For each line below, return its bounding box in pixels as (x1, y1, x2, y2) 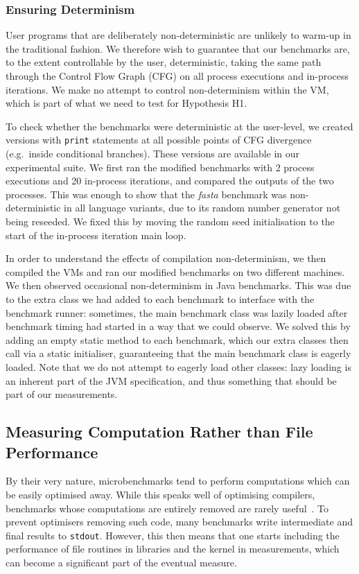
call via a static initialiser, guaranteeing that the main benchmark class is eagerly (6, 346, 351, 360)
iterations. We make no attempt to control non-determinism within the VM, (6, 82, 329, 96)
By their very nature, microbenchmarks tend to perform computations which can (6, 473, 350, 488)
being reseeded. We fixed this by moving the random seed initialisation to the (6, 214, 335, 228)
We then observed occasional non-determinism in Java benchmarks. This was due (6, 278, 351, 293)
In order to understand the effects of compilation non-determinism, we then (6, 251, 326, 266)
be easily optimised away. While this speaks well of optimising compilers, (6, 487, 315, 501)
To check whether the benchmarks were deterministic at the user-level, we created (6, 119, 353, 133)
